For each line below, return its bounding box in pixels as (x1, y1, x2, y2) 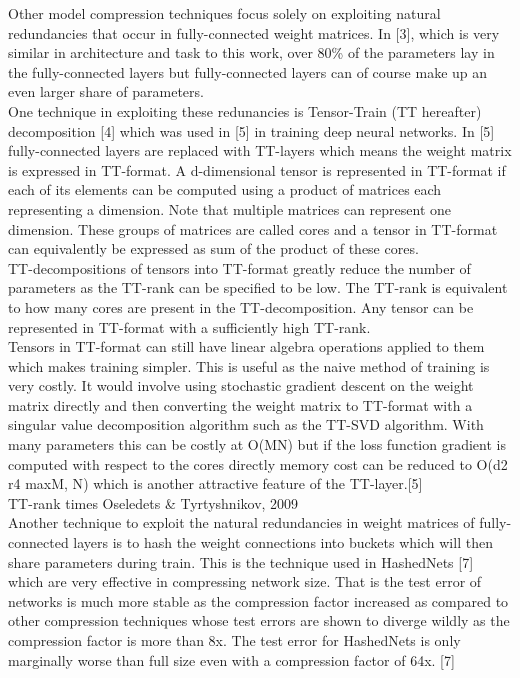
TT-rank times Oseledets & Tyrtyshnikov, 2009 (8, 492, 299, 513)
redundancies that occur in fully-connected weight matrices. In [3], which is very (8, 22, 500, 43)
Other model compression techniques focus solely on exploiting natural (8, 3, 441, 23)
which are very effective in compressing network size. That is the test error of (8, 571, 482, 592)
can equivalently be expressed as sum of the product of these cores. (8, 238, 419, 259)
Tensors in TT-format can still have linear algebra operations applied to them (8, 336, 485, 357)
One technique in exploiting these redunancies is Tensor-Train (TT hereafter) (8, 100, 482, 121)
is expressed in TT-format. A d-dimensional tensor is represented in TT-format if (8, 159, 506, 180)
